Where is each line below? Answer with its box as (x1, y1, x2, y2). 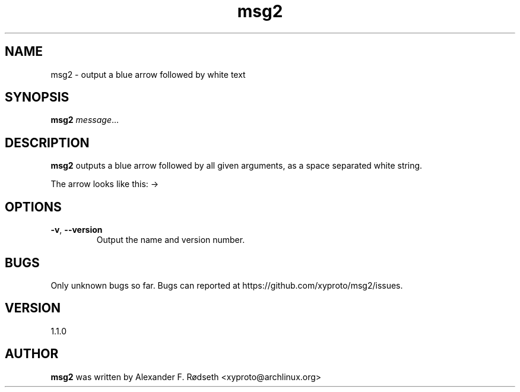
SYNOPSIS (5, 90, 69, 105)
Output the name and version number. (96, 235, 245, 245)
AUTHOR (5, 346, 59, 362)
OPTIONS (5, 199, 62, 214)
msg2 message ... (50, 115, 119, 125)
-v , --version (50, 225, 103, 235)
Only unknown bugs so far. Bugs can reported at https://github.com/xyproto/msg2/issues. (50, 280, 403, 290)
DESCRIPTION (5, 135, 90, 150)
